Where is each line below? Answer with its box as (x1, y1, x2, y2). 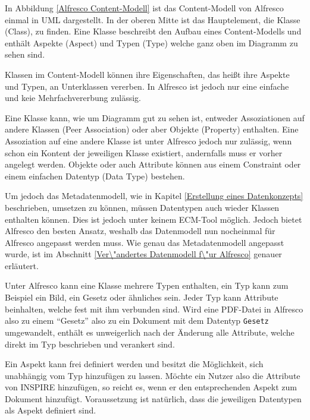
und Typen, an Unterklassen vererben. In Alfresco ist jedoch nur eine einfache (5, 80, 289, 92)
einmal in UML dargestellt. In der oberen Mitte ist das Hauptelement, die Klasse (5, 13, 300, 26)
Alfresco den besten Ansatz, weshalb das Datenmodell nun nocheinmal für (5, 225, 275, 237)
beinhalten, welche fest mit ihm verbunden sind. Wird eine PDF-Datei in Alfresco (5, 302, 303, 315)
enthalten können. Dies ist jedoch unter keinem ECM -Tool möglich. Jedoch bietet (5, 213, 302, 225)
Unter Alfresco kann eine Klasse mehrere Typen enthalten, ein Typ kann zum (5, 279, 289, 292)
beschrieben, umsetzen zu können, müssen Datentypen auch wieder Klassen (5, 201, 280, 213)
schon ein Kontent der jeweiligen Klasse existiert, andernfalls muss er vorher (5, 146, 283, 159)
